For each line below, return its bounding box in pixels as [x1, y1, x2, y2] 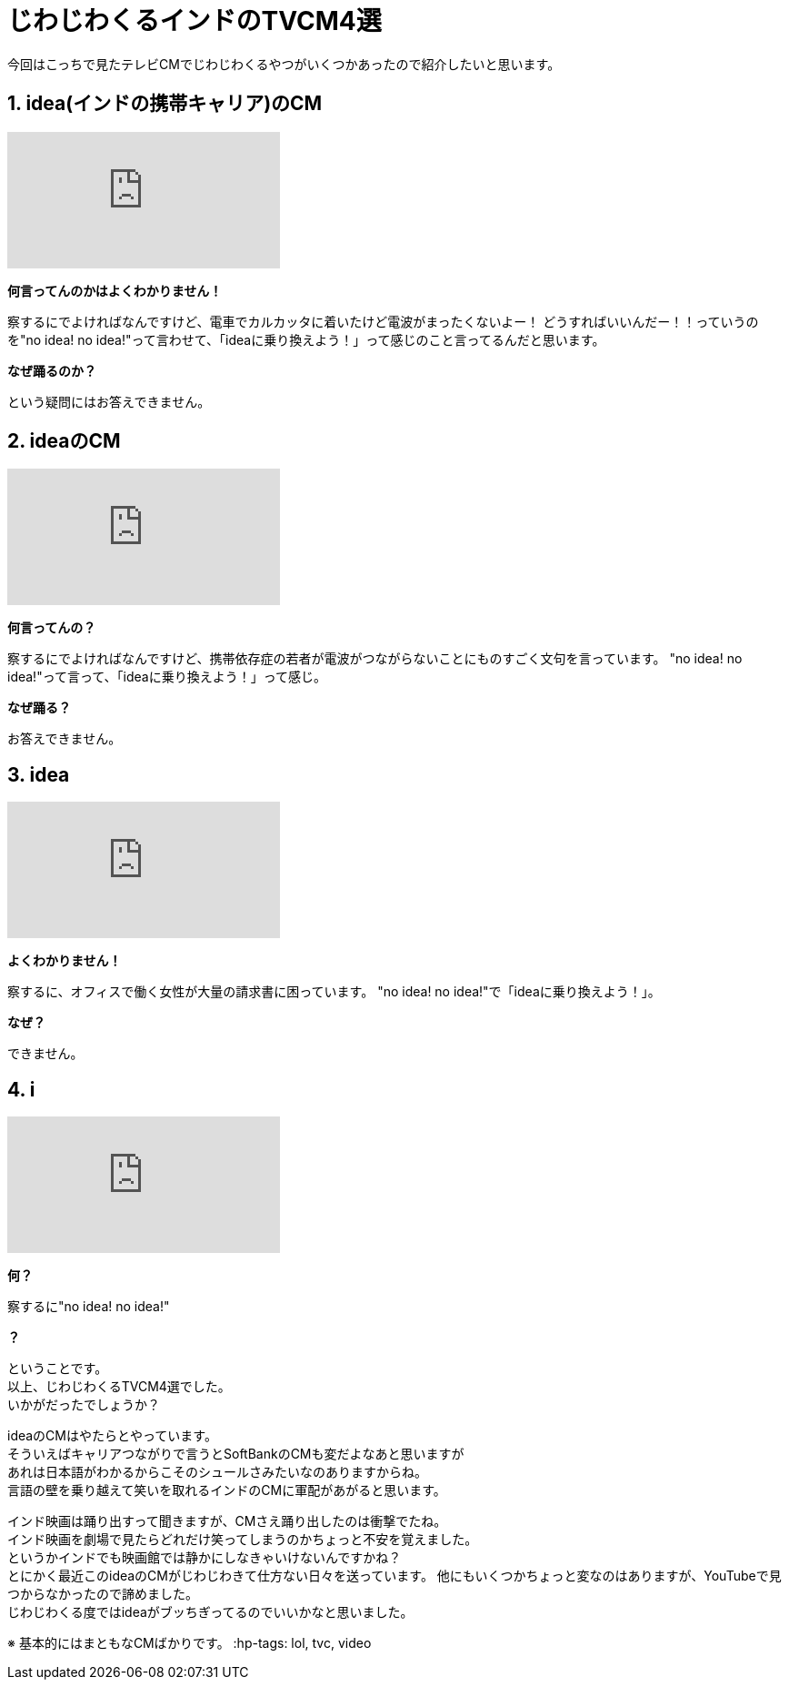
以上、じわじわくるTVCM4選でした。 [7, 1379, 231, 1395]
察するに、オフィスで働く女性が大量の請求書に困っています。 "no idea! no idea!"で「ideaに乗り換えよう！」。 [7, 984, 661, 1000]
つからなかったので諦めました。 [7, 1586, 198, 1602]
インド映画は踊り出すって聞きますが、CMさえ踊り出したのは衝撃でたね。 [7, 1513, 447, 1530]
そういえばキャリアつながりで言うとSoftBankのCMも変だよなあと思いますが [7, 1446, 464, 1462]
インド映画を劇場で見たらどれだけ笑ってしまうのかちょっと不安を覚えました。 [7, 1531, 478, 1548]
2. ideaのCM [7, 429, 121, 453]
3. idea [7, 763, 70, 786]
